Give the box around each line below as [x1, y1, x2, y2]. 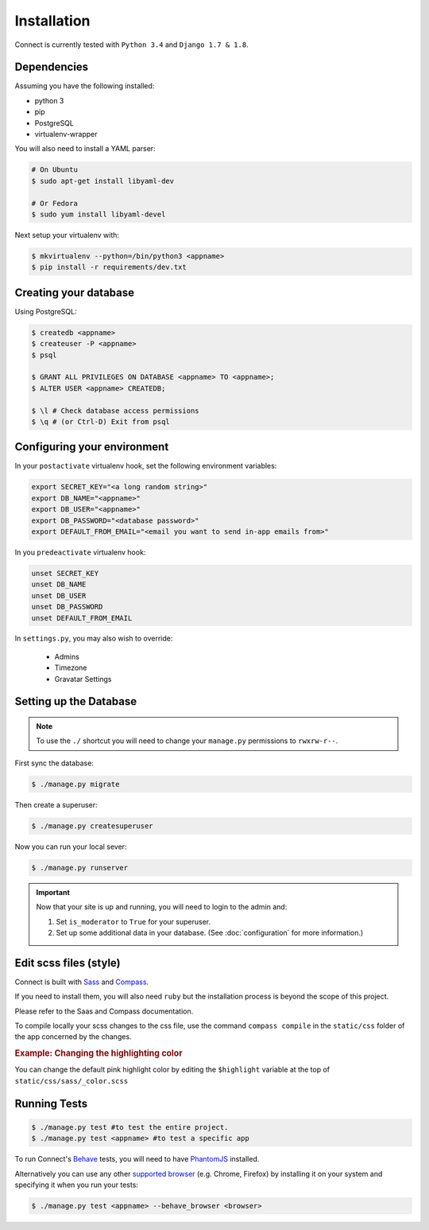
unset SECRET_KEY [31, 569, 99, 578]
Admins [54, 652, 79, 661]
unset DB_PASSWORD [31, 602, 103, 612]
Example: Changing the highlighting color [14, 1048, 183, 1059]
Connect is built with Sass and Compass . [14, 977, 149, 987]
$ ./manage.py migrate [31, 780, 120, 788]
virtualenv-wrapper [34, 130, 99, 139]
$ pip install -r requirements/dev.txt [31, 263, 187, 272]
